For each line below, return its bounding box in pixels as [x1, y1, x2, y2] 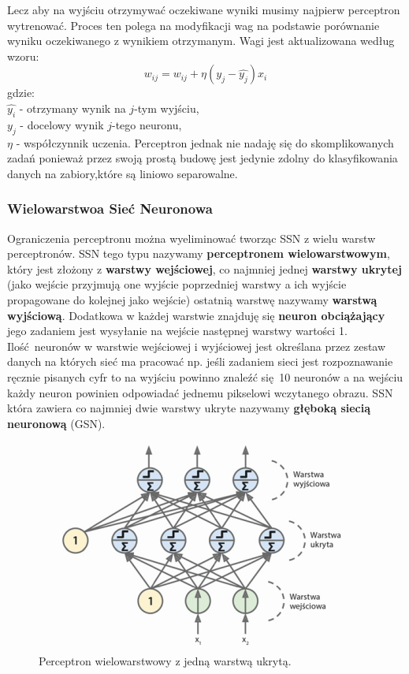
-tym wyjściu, [134, 99, 199, 116]
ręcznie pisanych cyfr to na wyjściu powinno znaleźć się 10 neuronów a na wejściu [7, 368, 403, 385]
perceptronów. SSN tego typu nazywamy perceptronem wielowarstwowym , [7, 245, 390, 262]
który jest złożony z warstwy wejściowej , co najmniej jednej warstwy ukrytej [7, 260, 402, 277]
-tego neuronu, [111, 116, 182, 132]
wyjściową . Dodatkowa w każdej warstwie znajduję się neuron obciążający [7, 307, 385, 323]
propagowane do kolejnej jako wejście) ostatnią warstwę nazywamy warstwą [7, 291, 377, 307]
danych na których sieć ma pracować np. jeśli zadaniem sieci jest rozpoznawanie [7, 353, 393, 370]
